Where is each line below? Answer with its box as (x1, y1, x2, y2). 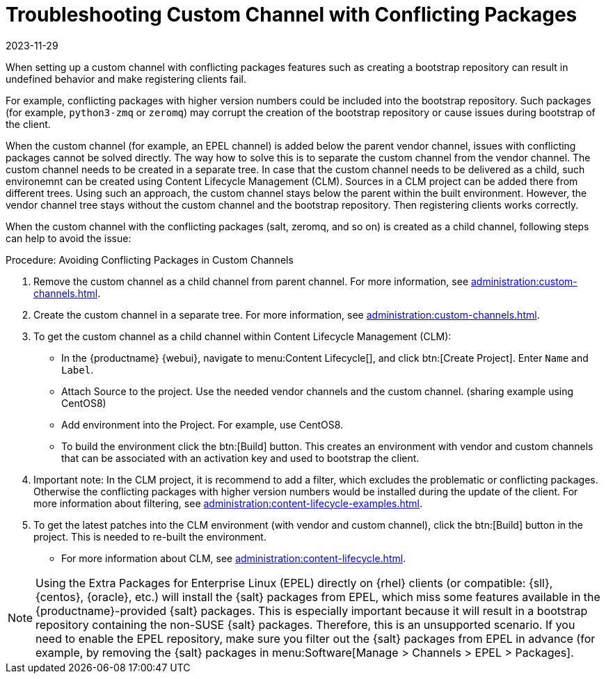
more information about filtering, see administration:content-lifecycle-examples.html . (33, 497, 423, 509)
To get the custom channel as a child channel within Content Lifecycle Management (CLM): (33, 330, 452, 342)
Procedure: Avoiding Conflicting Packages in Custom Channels (6, 253, 294, 266)
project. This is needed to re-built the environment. (33, 530, 266, 543)
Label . (61, 363, 94, 376)
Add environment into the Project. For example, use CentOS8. (61, 418, 344, 431)
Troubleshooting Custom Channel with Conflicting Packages (6, 3, 577, 26)
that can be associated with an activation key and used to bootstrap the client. (61, 452, 420, 464)
